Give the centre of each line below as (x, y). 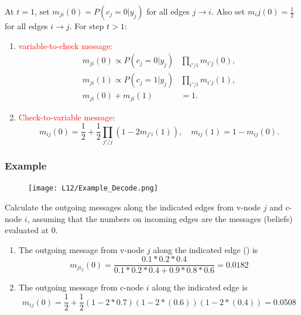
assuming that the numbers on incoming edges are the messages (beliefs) (163, 218)
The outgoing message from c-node (81, 287)
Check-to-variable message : (67, 117)
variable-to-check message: (66, 45)
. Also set (228, 11)
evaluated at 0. (31, 230)
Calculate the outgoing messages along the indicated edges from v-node (133, 207)
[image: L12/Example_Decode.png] (93, 188)
